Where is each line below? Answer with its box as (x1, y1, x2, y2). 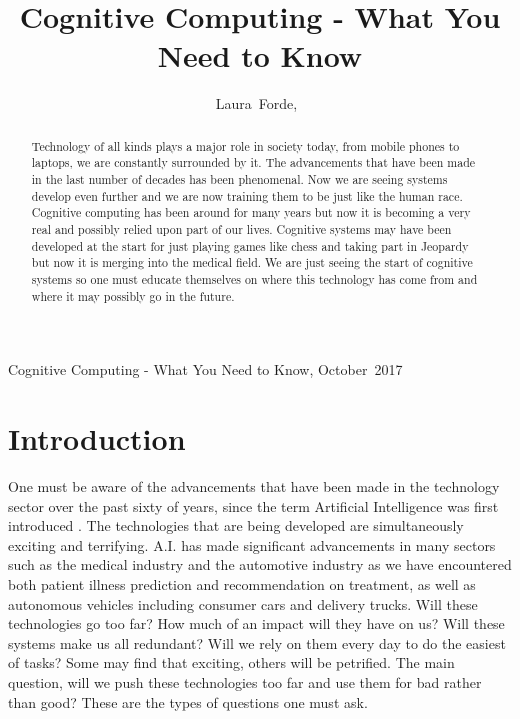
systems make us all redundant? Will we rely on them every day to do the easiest (8, 632, 506, 653)
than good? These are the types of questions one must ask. (8, 691, 368, 712)
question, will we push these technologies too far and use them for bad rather (8, 671, 482, 692)
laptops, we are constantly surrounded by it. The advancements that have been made (31, 154, 476, 171)
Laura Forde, (215, 93, 298, 114)
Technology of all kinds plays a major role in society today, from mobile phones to (31, 137, 460, 154)
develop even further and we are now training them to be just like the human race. (31, 187, 463, 204)
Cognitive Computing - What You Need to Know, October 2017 (8, 359, 403, 380)
